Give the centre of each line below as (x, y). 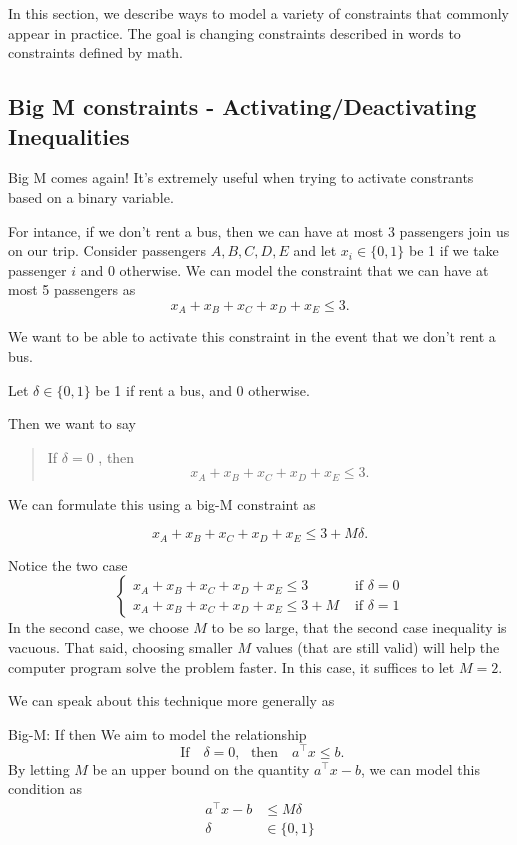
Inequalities (69, 135)
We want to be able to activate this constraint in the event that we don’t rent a (252, 336)
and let (315, 250)
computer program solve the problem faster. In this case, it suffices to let (231, 666)
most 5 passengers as (72, 289)
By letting (39, 768)
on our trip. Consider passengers (107, 250)
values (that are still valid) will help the (377, 647)
